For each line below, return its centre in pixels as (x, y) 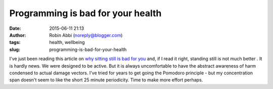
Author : (18, 35)
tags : (15, 42)
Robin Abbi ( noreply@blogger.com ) (86, 35)
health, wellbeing (67, 42)
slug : (15, 49)
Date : (15, 28)
